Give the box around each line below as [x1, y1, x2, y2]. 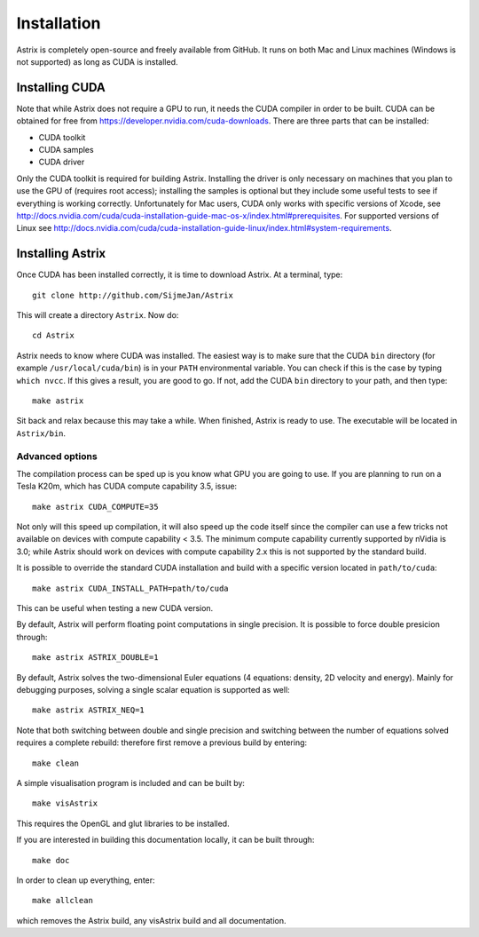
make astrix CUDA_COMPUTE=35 [32, 502, 159, 512]
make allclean [32, 895, 93, 906]
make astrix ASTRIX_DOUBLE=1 [32, 653, 159, 663]
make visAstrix [32, 798, 98, 808]
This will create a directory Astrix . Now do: [16, 310, 179, 321]
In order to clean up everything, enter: [16, 875, 155, 885]
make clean [32, 758, 80, 768]
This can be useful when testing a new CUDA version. [16, 603, 214, 614]
